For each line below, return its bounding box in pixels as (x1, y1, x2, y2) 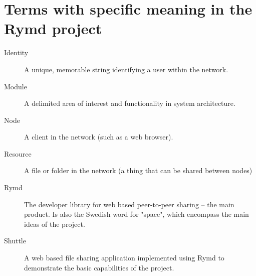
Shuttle (4, 235, 26, 246)
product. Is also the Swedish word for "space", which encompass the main (24, 209, 249, 219)
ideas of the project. (24, 218, 85, 229)
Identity (4, 47, 29, 58)
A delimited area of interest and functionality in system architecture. (24, 98, 235, 108)
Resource (4, 148, 32, 159)
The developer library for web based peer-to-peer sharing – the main (24, 199, 234, 209)
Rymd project (4, 18, 102, 39)
